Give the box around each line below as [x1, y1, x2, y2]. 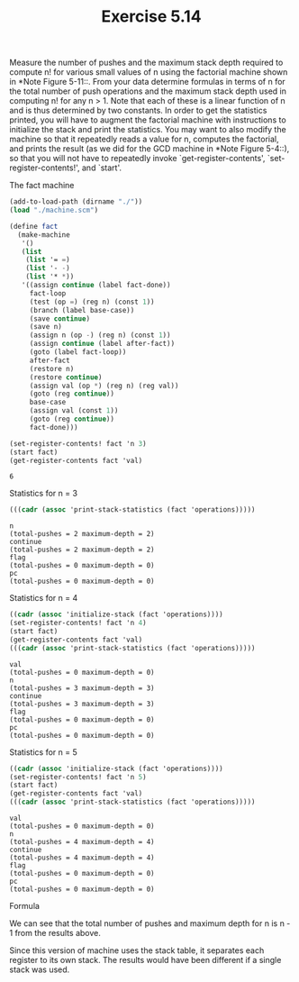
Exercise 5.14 [101, 6, 202, 27]
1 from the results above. [9, 928, 101, 939]
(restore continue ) [29, 372, 103, 382]
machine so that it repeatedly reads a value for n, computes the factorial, [9, 133, 279, 145]
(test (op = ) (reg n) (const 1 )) [29, 297, 155, 306]
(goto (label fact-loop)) [29, 348, 127, 357]
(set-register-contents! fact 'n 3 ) [9, 439, 147, 448]
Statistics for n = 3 [9, 488, 78, 499]
